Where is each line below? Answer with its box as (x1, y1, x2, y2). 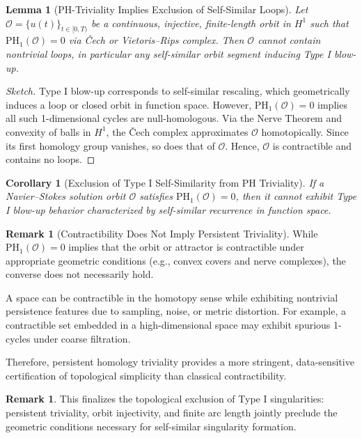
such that (310, 15, 349, 30)
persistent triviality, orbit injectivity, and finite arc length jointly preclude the (6, 405, 338, 420)
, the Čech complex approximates (106, 124, 249, 139)
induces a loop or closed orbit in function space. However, (6, 97, 252, 111)
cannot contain (258, 33, 321, 47)
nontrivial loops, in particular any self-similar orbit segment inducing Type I (6, 46, 331, 61)
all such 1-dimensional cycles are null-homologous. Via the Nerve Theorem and (6, 111, 342, 125)
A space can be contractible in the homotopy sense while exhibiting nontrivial (6, 290, 338, 304)
